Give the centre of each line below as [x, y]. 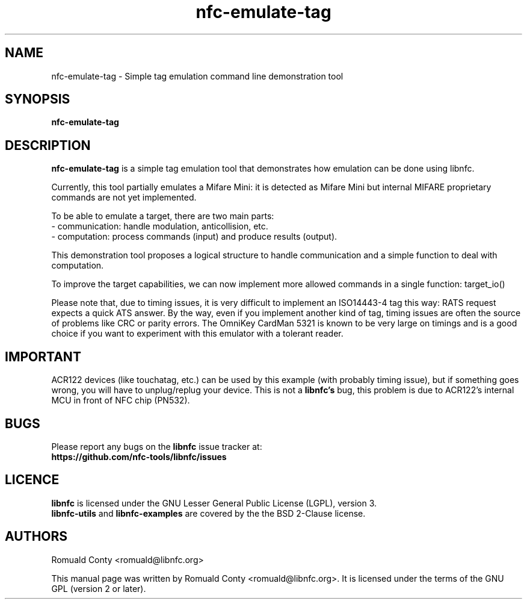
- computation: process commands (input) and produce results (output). [194, 237]
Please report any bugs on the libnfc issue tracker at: [157, 446]
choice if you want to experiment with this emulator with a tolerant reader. [197, 334]
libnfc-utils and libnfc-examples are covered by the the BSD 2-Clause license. [208, 513]
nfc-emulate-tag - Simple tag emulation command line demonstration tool [197, 76]
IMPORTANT [43, 356]
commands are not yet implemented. [124, 198]
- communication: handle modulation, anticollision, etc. [160, 226]
